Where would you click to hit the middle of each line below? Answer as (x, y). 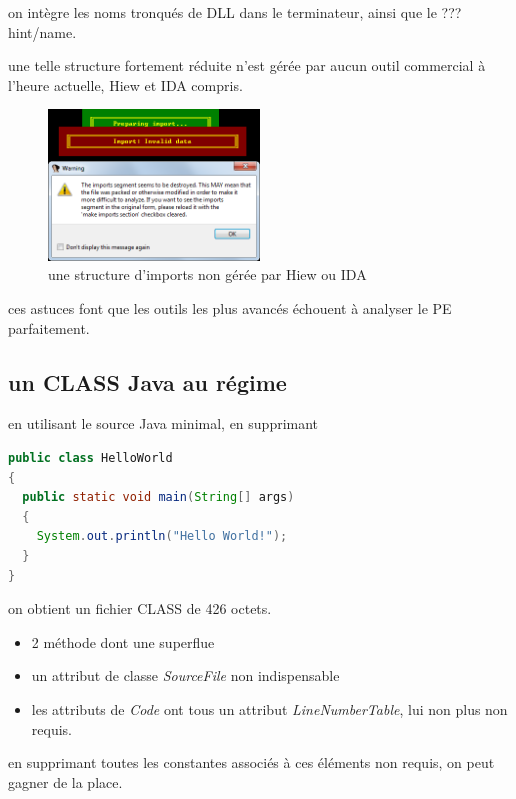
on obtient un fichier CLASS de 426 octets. (140, 608)
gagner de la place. (65, 781)
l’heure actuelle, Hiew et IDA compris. (125, 84)
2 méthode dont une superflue (123, 641)
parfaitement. (49, 327)
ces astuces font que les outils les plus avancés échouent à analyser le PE (230, 307)
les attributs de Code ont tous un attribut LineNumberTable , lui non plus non (269, 708)
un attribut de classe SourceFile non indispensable (185, 675)
